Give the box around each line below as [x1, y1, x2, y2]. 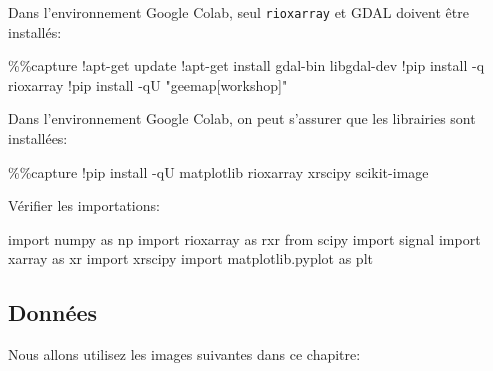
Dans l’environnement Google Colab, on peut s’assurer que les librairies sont [8, 108, 476, 129]
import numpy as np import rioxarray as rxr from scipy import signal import [8, 228, 481, 249]
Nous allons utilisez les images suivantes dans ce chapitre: [8, 344, 361, 365]
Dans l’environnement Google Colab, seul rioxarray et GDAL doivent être [8, 2, 469, 22]
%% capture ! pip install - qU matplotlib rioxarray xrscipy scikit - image [8, 161, 429, 182]
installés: [8, 21, 62, 42]
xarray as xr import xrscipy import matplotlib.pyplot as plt [8, 248, 373, 269]
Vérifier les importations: [8, 195, 160, 216]
